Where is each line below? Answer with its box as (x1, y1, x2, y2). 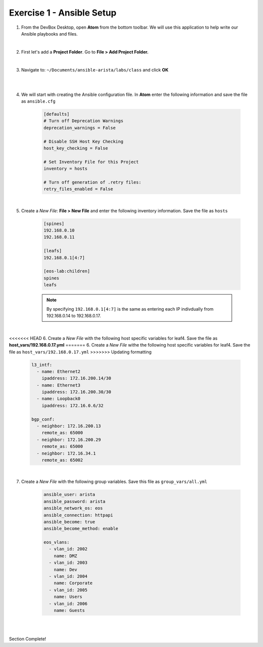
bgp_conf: (31, 416, 55, 422)
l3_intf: (31, 362, 53, 368)
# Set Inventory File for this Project (43, 159, 139, 165)
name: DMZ (54, 553, 77, 558)
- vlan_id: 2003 (49, 560, 88, 566)
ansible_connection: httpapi (43, 512, 113, 518)
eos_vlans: (43, 539, 70, 545)
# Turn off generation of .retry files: (43, 179, 141, 185)
